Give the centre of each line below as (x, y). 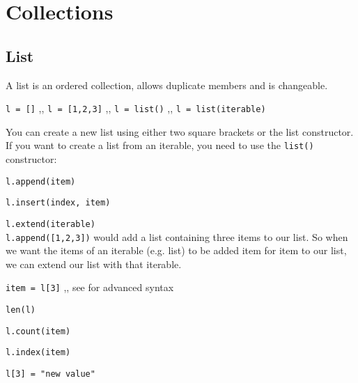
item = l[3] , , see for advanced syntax (90, 287)
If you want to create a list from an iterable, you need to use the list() (160, 145)
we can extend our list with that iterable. (94, 264)
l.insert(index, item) (58, 203)
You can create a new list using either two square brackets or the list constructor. (180, 131)
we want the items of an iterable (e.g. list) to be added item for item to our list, (176, 250)
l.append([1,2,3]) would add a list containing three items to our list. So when (177, 236)
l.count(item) (38, 331)
